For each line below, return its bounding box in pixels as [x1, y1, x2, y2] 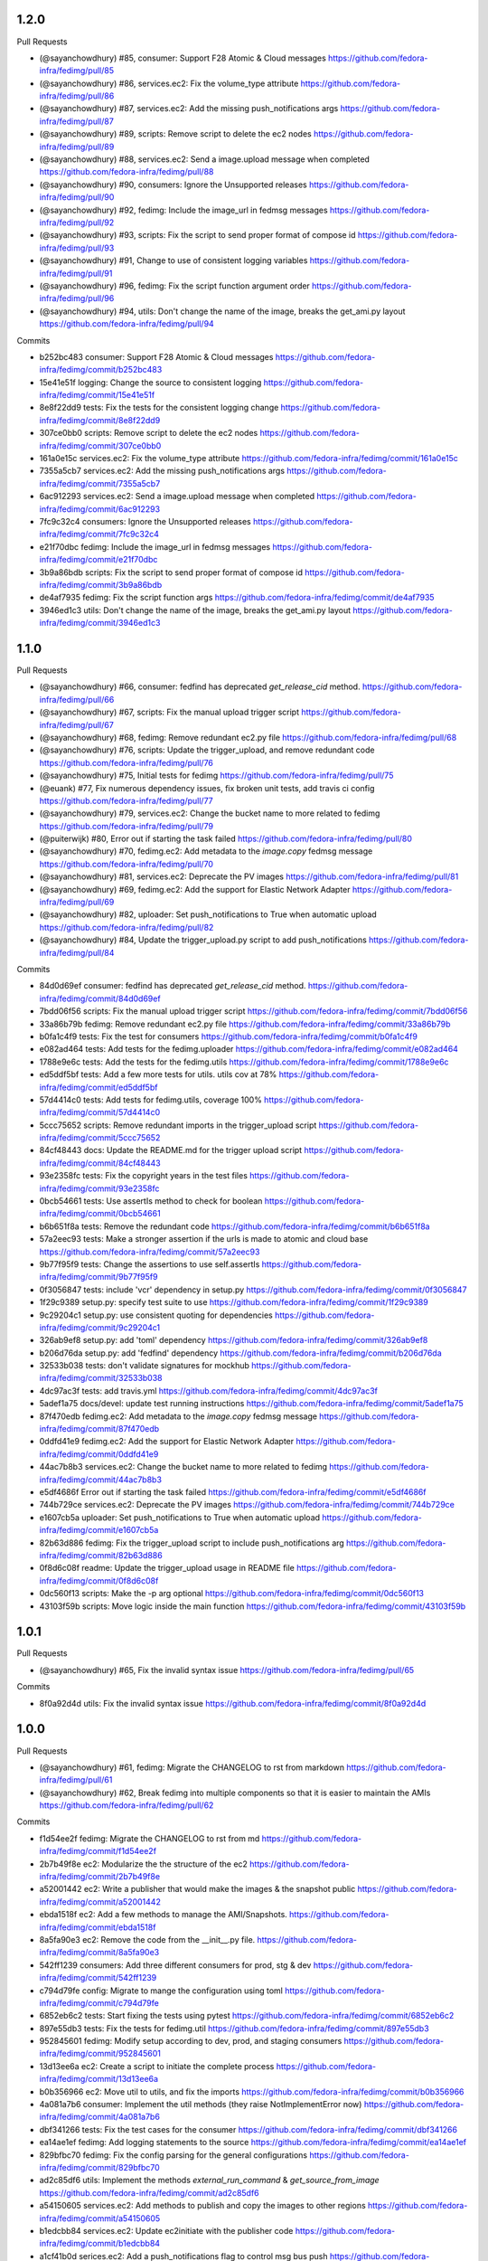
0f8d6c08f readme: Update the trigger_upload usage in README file [39, 1563, 296, 1574]
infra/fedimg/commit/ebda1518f [39, 1922, 156, 1933]
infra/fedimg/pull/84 [39, 947, 115, 958]
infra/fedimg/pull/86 [39, 90, 115, 101]
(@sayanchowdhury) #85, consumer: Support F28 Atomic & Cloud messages [39, 52, 327, 63]
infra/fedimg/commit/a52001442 [39, 1896, 162, 1907]
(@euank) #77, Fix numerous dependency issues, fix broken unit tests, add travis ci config [39, 782, 375, 793]
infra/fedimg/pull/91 [39, 268, 113, 279]
